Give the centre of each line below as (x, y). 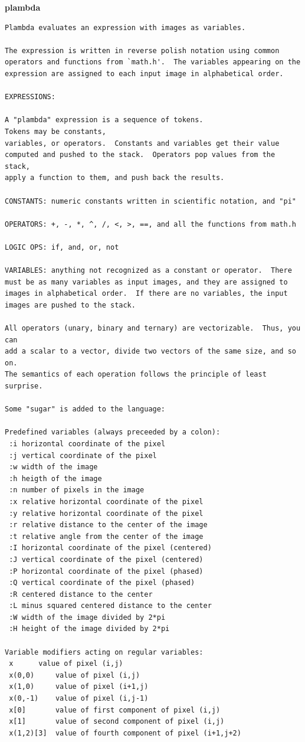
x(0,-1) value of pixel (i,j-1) (79, 699)
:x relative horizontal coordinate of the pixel (106, 501)
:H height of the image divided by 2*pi (89, 629)
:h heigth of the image (55, 478)
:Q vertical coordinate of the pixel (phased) (102, 583)
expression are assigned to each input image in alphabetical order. (144, 73)
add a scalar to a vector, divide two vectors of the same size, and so (150, 352)
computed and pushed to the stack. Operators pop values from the (140, 155)
